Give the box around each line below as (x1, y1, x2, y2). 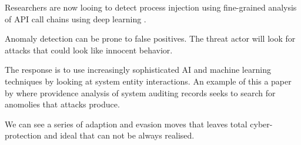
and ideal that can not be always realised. (44, 129, 195, 141)
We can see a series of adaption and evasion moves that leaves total (5, 117, 248, 130)
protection (5, 129, 42, 141)
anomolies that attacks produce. (5, 98, 120, 110)
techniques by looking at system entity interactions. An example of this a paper (5, 75, 292, 87)
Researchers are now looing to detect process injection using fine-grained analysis (5, 1, 297, 13)
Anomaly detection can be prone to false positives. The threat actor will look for (5, 32, 296, 45)
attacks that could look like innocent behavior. (5, 43, 173, 56)
